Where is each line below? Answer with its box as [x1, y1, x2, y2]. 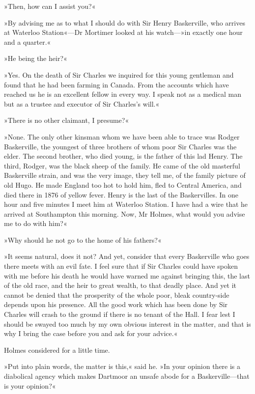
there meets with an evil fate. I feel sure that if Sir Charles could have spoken [4, 261, 238, 271]
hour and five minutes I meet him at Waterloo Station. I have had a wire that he [4, 199, 248, 209]
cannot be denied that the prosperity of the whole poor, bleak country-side [4, 289, 229, 300]
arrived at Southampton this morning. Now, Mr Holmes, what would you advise [4, 208, 245, 219]
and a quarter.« [4, 36, 51, 47]
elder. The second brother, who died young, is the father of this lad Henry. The [4, 151, 243, 161]
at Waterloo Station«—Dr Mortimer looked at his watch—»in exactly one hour [4, 27, 243, 37]
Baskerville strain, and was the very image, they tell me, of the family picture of [4, 170, 246, 180]
